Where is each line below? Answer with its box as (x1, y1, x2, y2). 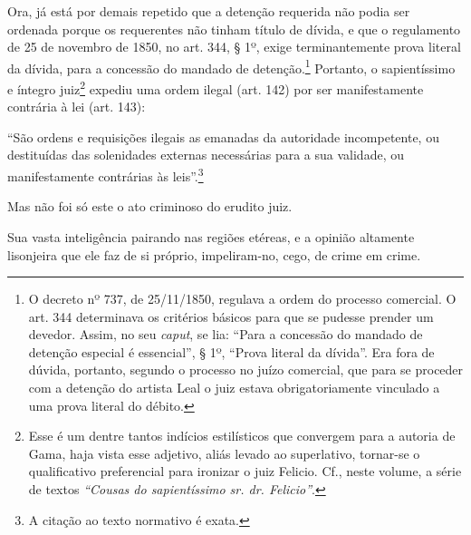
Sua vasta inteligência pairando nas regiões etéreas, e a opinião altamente (7, 227, 415, 246)
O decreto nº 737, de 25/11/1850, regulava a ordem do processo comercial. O (28, 289, 457, 308)
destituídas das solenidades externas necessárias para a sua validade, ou (7, 145, 404, 164)
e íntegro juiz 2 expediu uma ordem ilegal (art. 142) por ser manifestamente (7, 77, 424, 98)
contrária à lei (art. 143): (7, 97, 146, 116)
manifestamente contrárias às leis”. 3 (7, 164, 204, 185)
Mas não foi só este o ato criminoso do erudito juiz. (7, 197, 293, 216)
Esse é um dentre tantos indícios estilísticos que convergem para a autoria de (28, 426, 456, 445)
